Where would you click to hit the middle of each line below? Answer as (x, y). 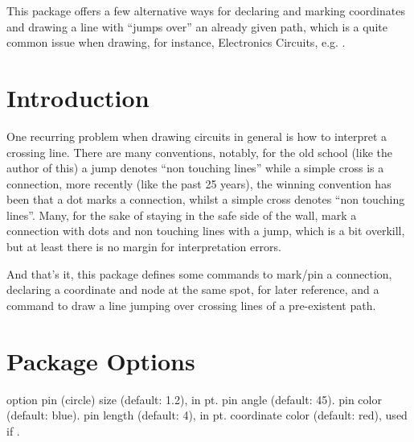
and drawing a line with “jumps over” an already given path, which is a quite (197, 26)
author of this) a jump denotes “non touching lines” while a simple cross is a (195, 168)
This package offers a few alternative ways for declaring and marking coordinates (206, 10)
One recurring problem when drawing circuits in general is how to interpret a (197, 136)
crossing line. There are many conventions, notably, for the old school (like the (199, 152)
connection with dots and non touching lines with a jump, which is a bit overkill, (206, 231)
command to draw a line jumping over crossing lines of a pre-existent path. (191, 305)
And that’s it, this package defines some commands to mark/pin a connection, (199, 273)
